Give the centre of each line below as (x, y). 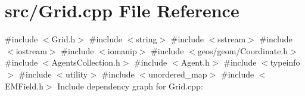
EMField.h (24, 86)
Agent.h (195, 62)
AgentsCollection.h (86, 62)
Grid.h (63, 39)
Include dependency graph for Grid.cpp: (130, 86)
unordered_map (178, 74)
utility (77, 74)
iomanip (122, 50)
